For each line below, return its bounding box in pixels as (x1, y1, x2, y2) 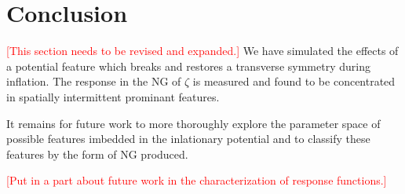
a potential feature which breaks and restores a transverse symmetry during (6, 57, 370, 74)
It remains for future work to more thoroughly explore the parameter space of (6, 115, 381, 131)
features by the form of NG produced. (6, 145, 188, 162)
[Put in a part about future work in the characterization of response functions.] (6, 172, 387, 189)
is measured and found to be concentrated (192, 73, 396, 90)
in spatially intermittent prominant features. (6, 88, 220, 104)
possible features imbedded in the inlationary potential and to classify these (6, 130, 370, 147)
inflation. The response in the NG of (6, 73, 181, 90)
